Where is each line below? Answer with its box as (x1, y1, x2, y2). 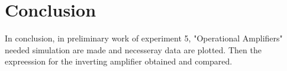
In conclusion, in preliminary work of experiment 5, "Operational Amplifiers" (5, 32, 283, 44)
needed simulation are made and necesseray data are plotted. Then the (5, 43, 262, 56)
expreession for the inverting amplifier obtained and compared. (5, 55, 233, 67)
